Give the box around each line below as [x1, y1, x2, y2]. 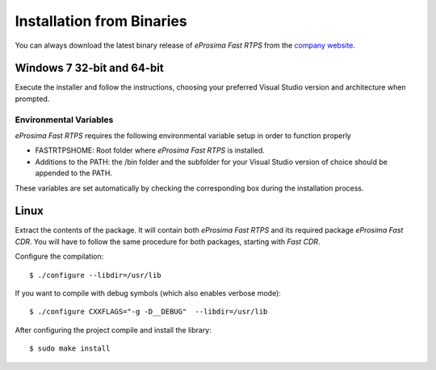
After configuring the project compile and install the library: [15, 325, 212, 334]
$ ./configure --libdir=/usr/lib [29, 271, 161, 280]
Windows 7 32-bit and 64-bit [15, 61, 165, 75]
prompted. [15, 94, 50, 103]
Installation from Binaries [15, 12, 187, 30]
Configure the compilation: [15, 251, 104, 262]
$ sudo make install [29, 344, 111, 353]
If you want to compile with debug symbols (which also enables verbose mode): [15, 288, 282, 298]
